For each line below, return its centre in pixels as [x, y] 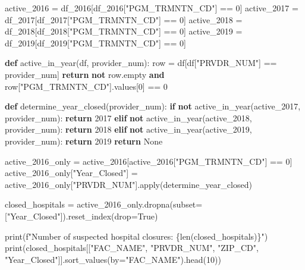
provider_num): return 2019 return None [84, 141]
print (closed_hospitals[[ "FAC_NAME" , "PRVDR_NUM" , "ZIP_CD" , [132, 248]
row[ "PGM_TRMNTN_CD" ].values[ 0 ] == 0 [86, 86]
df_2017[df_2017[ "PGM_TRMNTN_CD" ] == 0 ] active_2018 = [124, 19]
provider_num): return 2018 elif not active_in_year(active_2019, [128, 129]
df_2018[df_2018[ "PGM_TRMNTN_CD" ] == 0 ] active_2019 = [124, 31]
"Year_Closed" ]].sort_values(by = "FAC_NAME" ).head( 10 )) [113, 259]
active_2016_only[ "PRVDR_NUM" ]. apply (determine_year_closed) [128, 184]
